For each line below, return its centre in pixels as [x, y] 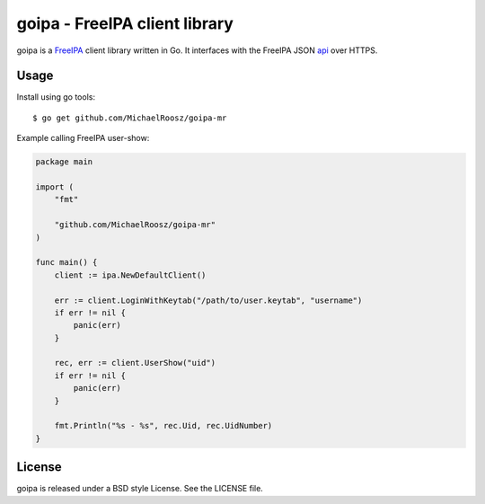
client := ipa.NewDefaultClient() [130, 275]
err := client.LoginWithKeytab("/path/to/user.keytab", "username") [208, 300]
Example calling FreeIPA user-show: [83, 138]
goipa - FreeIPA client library [125, 23]
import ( [55, 187]
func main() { [66, 262]
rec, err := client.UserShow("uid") [135, 363]
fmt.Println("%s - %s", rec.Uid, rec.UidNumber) [163, 426]
